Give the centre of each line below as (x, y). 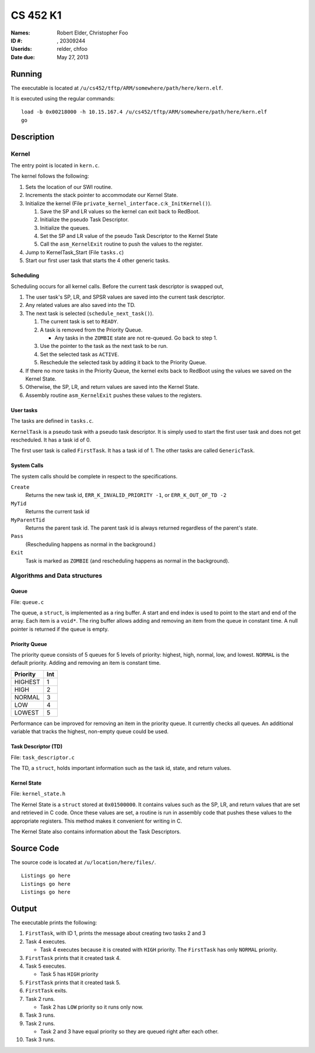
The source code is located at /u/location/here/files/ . (83, 862)
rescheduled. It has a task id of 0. (51, 440)
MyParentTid (28, 520)
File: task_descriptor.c (43, 757)
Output (24, 908)
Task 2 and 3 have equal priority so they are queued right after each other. (129, 1031)
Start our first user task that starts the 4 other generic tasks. (98, 261)
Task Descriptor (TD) (37, 747)
